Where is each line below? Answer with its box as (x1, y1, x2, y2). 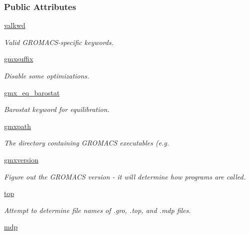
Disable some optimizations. (4, 70, 89, 80)
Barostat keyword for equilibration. (4, 104, 110, 114)
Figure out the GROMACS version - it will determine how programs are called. (4, 171, 246, 181)
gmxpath (4, 120, 31, 131)
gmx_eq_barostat (4, 87, 60, 97)
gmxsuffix (4, 53, 33, 64)
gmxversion (4, 154, 38, 164)
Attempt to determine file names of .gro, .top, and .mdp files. (4, 204, 191, 215)
